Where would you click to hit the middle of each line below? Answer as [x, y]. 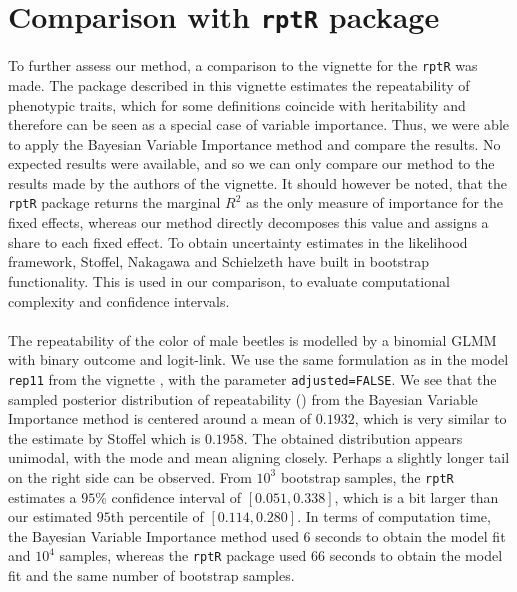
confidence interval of [176, 496]
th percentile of [157, 516]
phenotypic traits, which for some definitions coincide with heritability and [237, 104]
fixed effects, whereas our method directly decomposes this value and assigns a [248, 222]
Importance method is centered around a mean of [160, 418]
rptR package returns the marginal [114, 202]
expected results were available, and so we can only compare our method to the [251, 163]
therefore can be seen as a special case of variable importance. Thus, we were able [258, 124]
